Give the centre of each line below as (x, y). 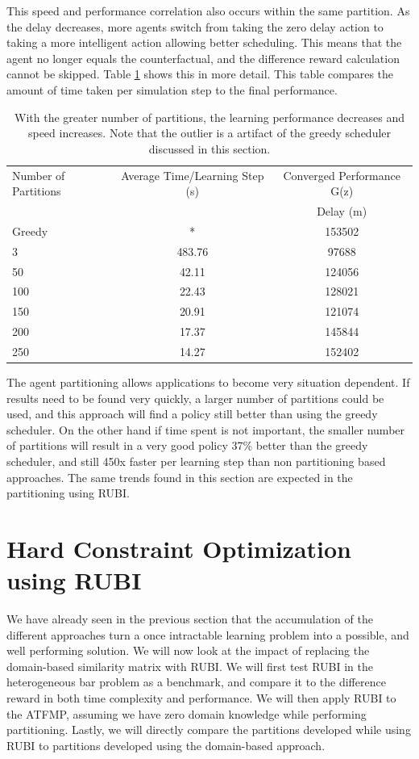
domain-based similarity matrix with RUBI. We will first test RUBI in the (190, 666)
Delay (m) (342, 211)
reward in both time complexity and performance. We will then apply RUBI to (201, 698)
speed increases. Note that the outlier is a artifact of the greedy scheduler (209, 133)
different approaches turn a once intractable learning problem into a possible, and (208, 634)
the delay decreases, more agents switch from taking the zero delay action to (195, 26)
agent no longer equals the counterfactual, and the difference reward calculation (203, 58)
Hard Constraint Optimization (179, 548)
